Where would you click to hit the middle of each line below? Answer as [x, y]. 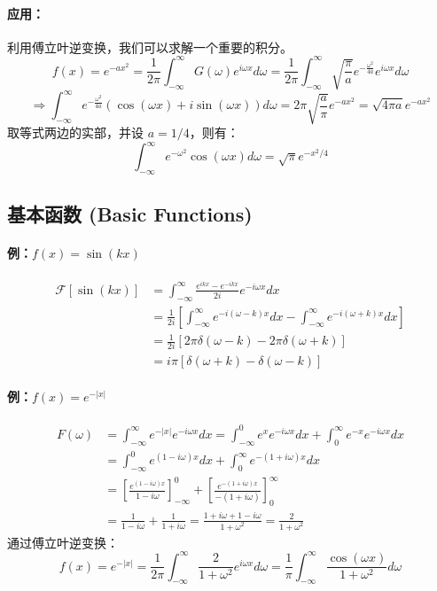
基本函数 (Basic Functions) [130, 213]
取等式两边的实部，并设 [75, 132]
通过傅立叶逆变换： [63, 542]
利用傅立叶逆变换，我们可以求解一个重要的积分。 [150, 47]
